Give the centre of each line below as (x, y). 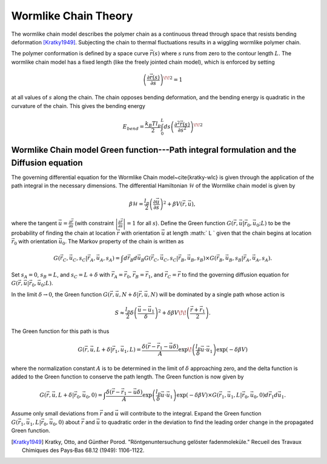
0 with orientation (36, 242)
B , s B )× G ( (204, 259)
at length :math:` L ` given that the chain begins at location (239, 233)
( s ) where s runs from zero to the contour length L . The (222, 53)
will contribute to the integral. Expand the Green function (191, 414)
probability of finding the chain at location (63, 233)
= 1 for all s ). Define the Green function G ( (180, 223)
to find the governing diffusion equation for (236, 274)
